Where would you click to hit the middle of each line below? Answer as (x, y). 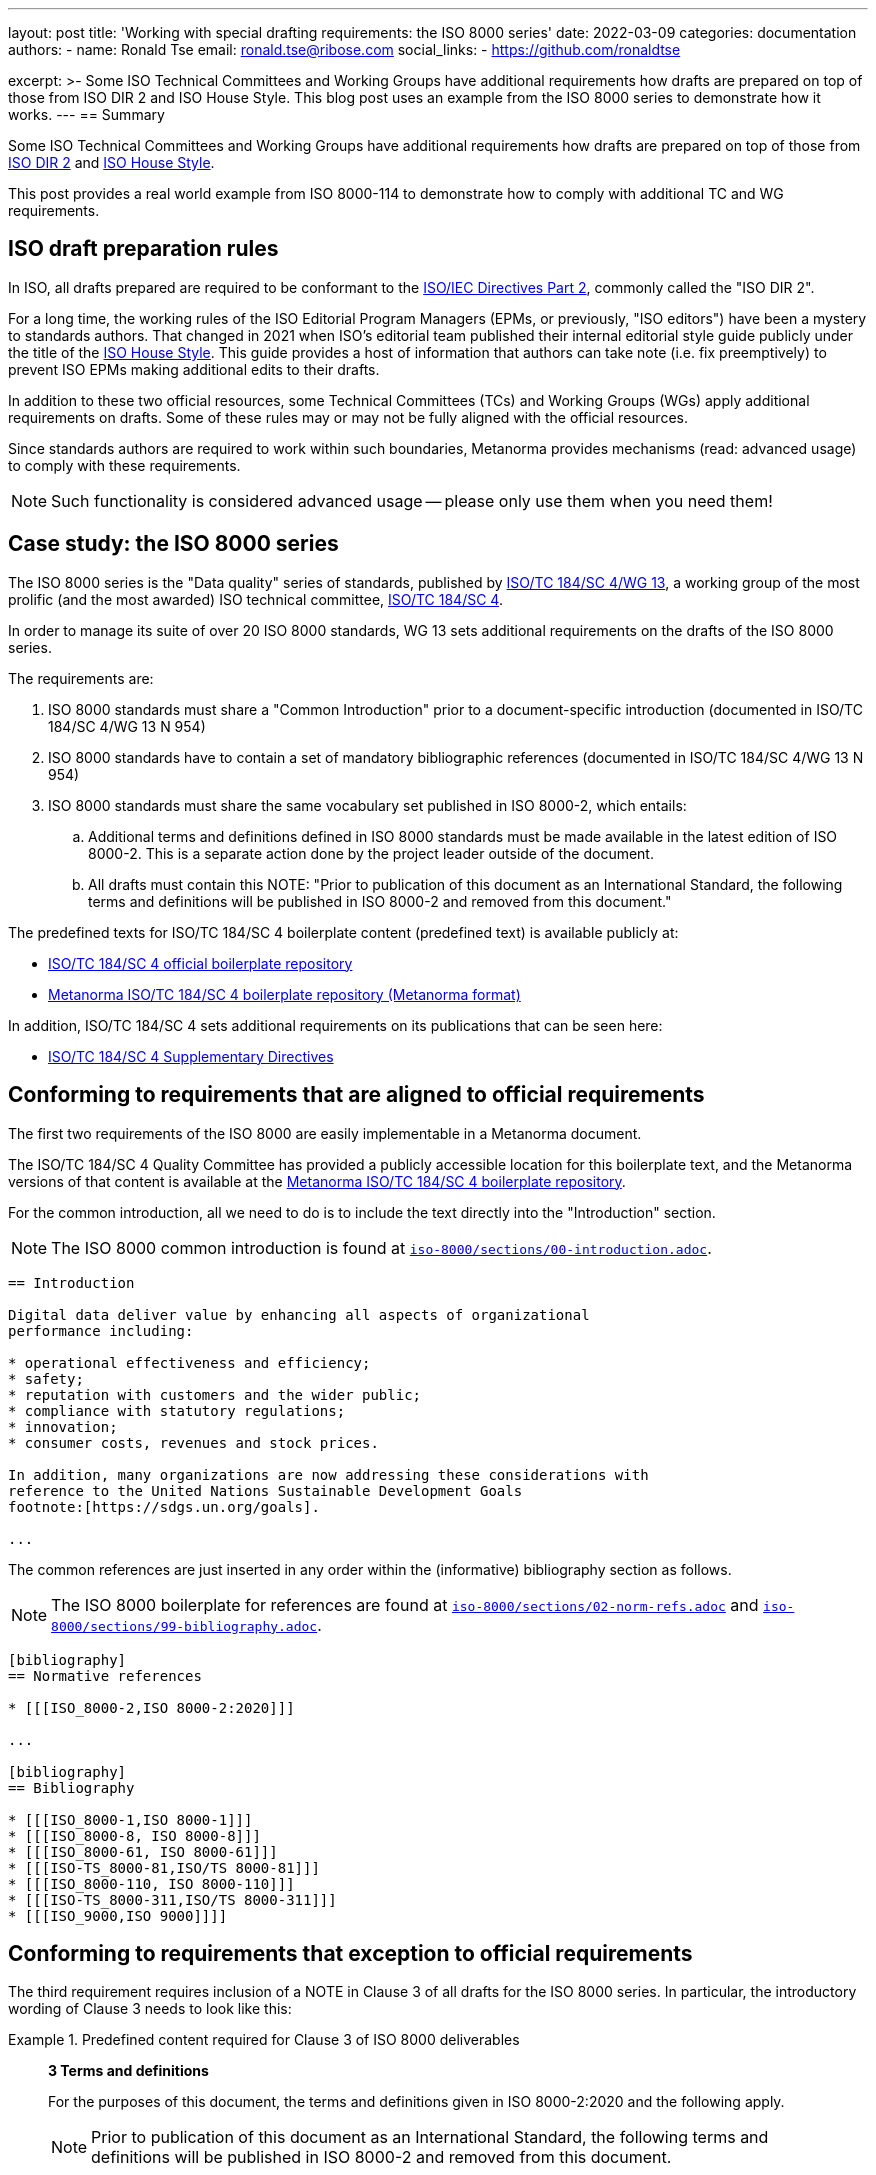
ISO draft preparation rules (143, 249)
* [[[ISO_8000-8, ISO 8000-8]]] (134, 1835)
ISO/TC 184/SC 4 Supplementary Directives (191, 1056)
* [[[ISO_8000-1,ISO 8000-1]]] (130, 1819)
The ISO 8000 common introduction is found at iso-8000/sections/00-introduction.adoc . (381, 1247)
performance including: (101, 1330)
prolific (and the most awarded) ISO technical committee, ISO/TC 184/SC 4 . (255, 599)
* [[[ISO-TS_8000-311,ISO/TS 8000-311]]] (172, 1899)
